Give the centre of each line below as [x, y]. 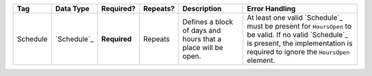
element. [261, 60]
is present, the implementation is [300, 43]
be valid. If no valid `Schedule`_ [298, 35]
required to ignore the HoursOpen [298, 52]
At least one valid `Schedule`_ [295, 17]
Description [202, 9]
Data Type [72, 9]
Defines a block [208, 22]
